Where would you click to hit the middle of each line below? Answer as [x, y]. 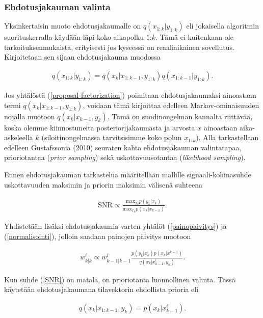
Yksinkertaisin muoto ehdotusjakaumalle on [73, 26]
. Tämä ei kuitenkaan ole [194, 37]
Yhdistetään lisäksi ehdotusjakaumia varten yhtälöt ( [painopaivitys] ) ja [115, 226]
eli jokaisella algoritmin [222, 26]
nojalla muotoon [30, 116]
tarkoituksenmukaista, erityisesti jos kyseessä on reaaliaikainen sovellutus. [119, 47]
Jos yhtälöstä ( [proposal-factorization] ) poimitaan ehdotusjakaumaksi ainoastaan [130, 95]
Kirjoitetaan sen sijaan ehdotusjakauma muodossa [82, 57]
